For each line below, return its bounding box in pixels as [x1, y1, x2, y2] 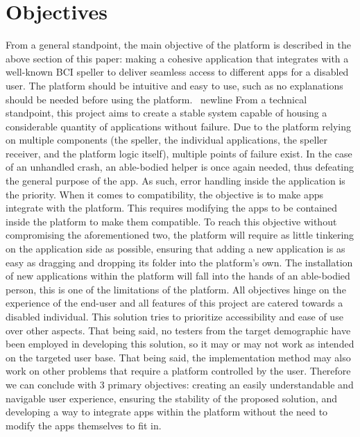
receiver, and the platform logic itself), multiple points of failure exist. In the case [6, 146, 352, 160]
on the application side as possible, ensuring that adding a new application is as [6, 241, 345, 256]
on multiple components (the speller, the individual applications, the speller [6, 132, 327, 147]
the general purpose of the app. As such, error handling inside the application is [6, 173, 345, 188]
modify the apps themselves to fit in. [6, 418, 162, 432]
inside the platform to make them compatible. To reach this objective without [6, 214, 337, 228]
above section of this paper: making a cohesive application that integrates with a [6, 51, 349, 65]
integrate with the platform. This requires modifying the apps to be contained [6, 200, 337, 215]
